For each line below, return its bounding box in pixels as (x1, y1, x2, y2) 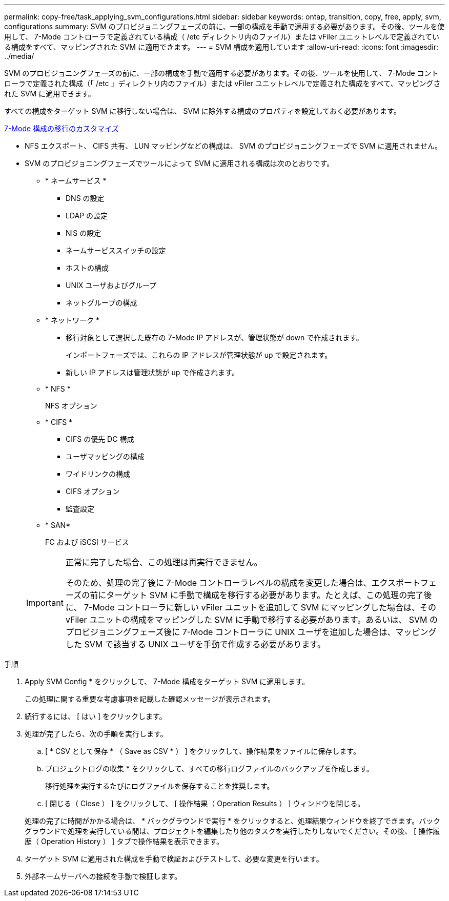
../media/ (4, 52, 34, 60)
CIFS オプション (66, 487, 120, 496)
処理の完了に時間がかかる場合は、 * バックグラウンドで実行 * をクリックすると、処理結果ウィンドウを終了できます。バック (25, 816, 441, 825)
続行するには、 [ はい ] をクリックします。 (25, 712, 167, 721)
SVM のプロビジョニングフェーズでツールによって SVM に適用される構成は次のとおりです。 (25, 159, 334, 168)
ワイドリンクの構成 (66, 469, 130, 478)
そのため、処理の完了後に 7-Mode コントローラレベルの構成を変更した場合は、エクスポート (65, 578, 421, 588)
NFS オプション (45, 401, 97, 410)
